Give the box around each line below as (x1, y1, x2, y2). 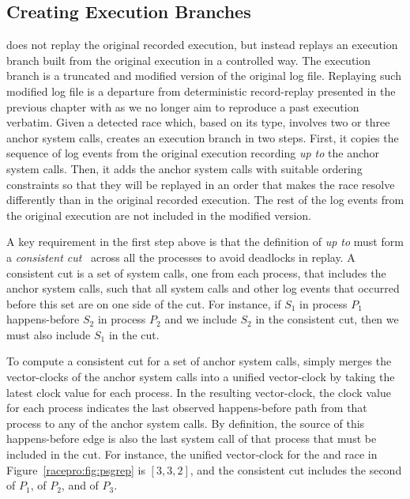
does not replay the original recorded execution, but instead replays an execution (6, 36, 398, 53)
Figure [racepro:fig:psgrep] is (6, 461, 145, 478)
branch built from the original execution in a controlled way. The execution (6, 51, 371, 68)
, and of (61, 477, 99, 493)
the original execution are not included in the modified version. (6, 206, 312, 223)
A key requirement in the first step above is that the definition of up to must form (6, 233, 404, 250)
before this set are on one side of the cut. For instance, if (6, 295, 281, 312)
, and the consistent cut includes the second (190, 461, 402, 478)
